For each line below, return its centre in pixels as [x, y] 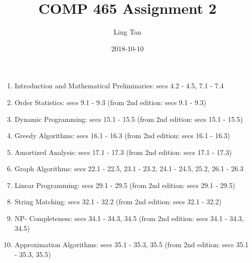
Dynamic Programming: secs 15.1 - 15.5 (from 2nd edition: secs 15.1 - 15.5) [129, 119]
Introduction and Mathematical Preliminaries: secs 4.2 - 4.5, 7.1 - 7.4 [119, 86]
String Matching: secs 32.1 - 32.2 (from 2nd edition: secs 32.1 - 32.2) [118, 202]
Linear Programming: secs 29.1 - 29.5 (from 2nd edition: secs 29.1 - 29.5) [125, 185]
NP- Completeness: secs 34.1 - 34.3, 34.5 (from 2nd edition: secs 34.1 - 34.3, [129, 218]
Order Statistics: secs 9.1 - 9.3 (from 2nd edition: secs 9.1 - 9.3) [110, 102]
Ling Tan [127, 32]
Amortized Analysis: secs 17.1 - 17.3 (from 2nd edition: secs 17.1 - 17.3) [123, 152]
